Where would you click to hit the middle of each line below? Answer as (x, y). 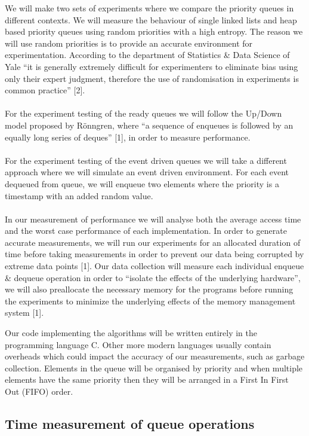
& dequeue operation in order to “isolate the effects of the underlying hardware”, (153, 277)
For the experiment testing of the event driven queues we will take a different (146, 160)
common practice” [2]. (45, 90)
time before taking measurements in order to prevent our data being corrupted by (154, 254)
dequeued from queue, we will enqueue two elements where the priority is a (142, 183)
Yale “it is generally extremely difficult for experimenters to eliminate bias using (152, 66)
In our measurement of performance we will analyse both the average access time (153, 219)
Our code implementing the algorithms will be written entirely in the (131, 333)
